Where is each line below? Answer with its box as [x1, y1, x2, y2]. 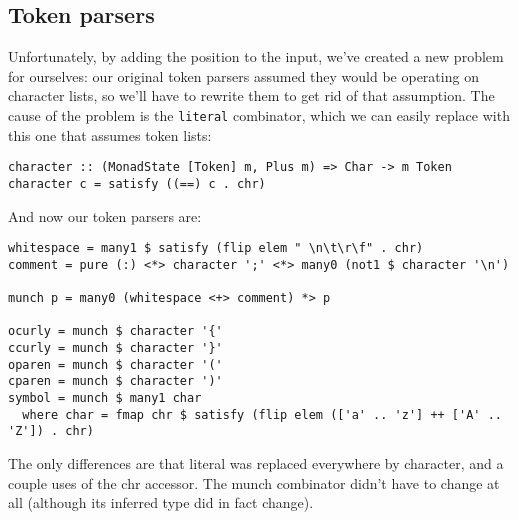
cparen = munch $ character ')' [8, 374, 223, 389]
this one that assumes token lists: [8, 124, 212, 145]
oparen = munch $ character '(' [8, 357, 223, 372]
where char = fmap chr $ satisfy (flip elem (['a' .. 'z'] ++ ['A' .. [22, 407, 502, 422]
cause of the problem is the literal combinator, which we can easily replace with [8, 104, 510, 125]
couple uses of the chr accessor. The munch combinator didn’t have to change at [8, 472, 500, 493]
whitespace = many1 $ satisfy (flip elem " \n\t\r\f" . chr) [8, 241, 424, 256]
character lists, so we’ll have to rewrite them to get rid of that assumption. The [8, 85, 495, 106]
